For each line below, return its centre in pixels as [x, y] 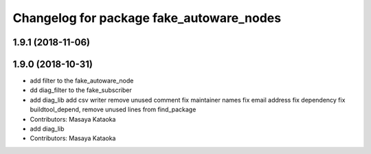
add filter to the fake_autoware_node [82, 81]
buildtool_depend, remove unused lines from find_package [113, 109]
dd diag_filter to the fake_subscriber [81, 90]
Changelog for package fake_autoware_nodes [147, 18]
